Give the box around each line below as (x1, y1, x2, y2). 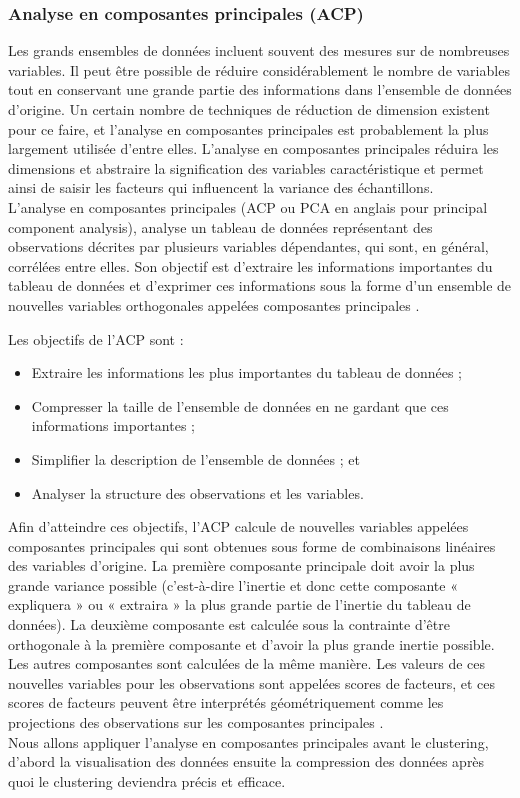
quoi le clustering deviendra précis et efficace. (8, 770, 286, 791)
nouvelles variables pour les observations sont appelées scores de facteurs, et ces (8, 672, 496, 693)
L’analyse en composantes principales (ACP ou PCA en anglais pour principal (8, 196, 488, 217)
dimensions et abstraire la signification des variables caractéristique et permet (8, 157, 484, 178)
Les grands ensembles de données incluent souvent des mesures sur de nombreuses (8, 40, 510, 61)
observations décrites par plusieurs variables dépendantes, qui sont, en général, (8, 236, 489, 257)
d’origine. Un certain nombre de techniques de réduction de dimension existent (8, 99, 490, 119)
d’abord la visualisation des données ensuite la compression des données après (8, 751, 485, 772)
